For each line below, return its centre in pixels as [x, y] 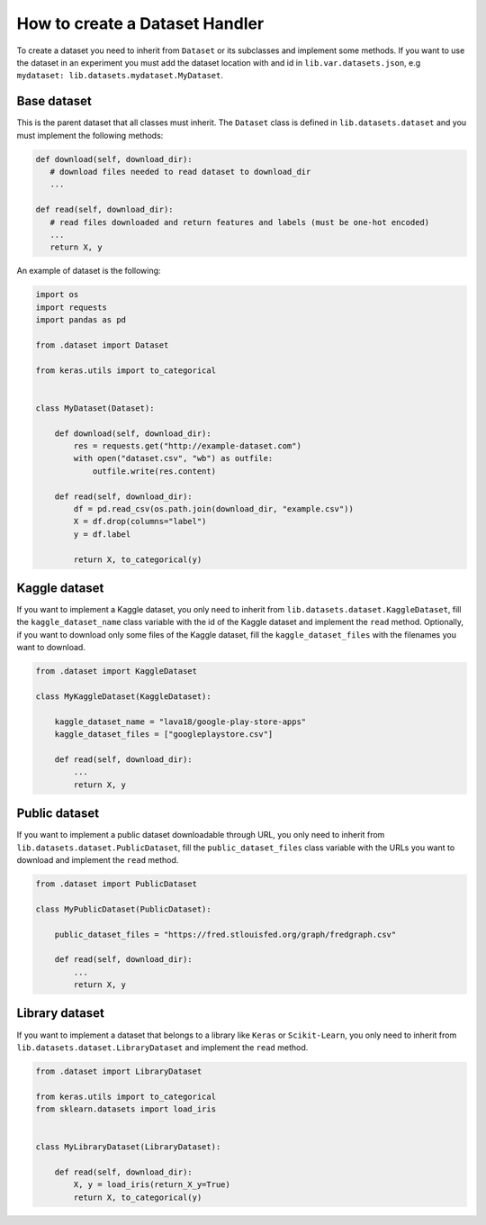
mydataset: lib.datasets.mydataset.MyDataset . [120, 76]
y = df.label [102, 534]
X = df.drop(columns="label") [140, 522]
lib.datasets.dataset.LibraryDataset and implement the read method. [162, 1047]
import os [57, 295]
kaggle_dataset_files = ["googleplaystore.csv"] [164, 735]
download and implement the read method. [98, 859]
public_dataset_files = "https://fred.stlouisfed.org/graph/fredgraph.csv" [225, 934]
